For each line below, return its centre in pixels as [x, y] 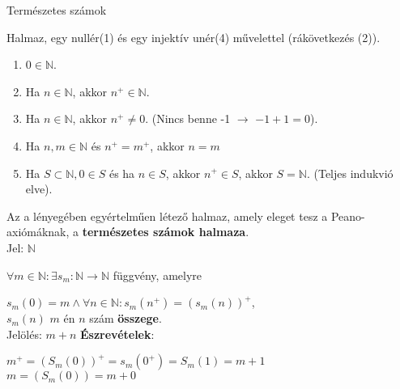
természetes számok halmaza [164, 232]
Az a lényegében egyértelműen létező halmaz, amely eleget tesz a [167, 216]
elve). [39, 189]
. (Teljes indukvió [350, 173]
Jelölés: [24, 334]
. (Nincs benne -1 [188, 118]
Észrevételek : [117, 334]
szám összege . [126, 318]
